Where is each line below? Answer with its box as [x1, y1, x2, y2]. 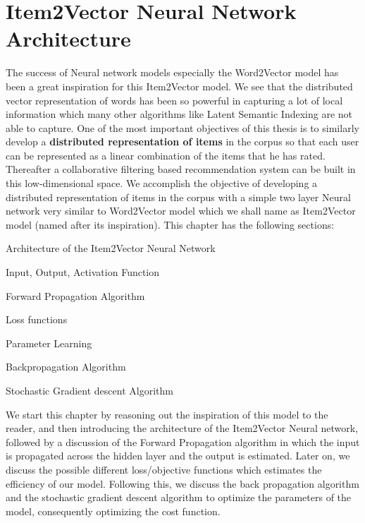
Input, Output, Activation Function [6, 265, 160, 279]
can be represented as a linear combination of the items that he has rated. [6, 148, 326, 162]
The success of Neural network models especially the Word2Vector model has [6, 65, 339, 80]
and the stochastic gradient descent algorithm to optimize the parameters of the [6, 490, 352, 505]
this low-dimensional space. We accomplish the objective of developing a [6, 176, 318, 191]
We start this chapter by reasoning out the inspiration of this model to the [6, 407, 328, 421]
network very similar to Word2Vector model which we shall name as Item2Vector [6, 203, 356, 218]
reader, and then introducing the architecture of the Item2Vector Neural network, [6, 421, 359, 435]
